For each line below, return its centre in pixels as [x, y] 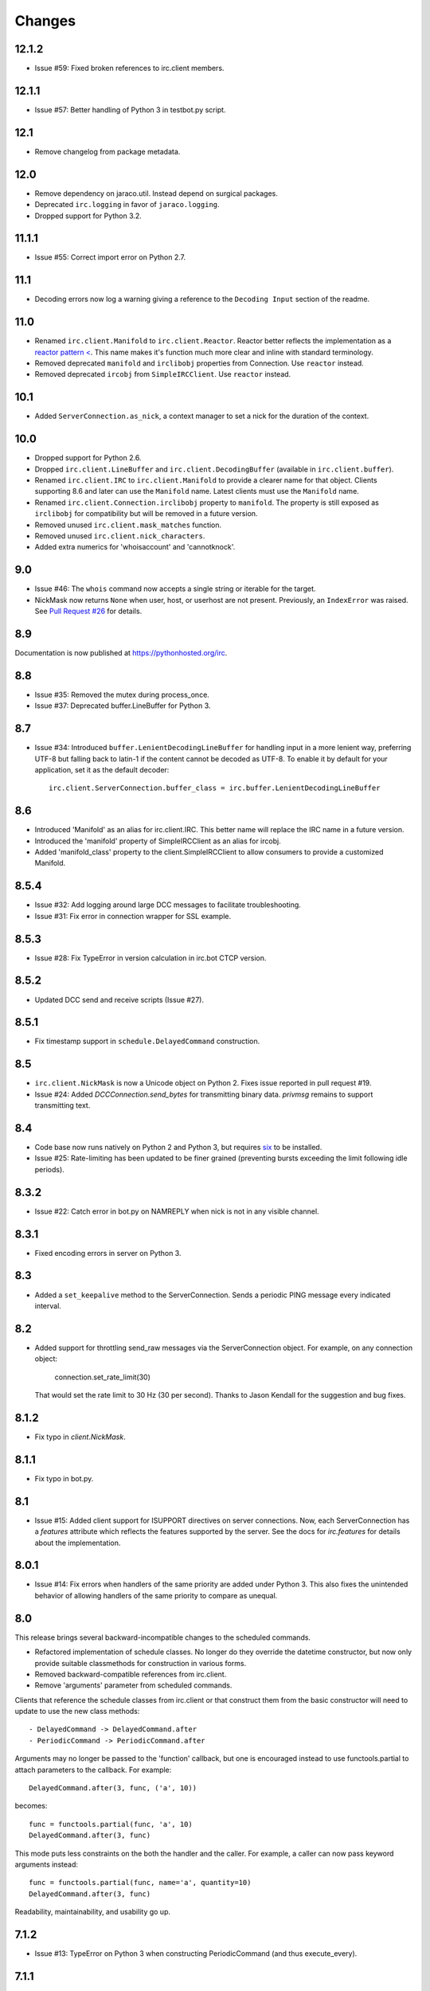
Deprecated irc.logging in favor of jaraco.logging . [127, 205]
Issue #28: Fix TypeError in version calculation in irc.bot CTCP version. [150, 958]
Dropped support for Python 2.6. [88, 458]
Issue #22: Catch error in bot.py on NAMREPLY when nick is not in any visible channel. [177, 1211]
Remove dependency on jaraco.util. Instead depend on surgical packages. [156, 193]
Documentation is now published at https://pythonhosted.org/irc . [121, 652]
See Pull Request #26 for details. [88, 611]
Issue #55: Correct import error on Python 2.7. [110, 257]
